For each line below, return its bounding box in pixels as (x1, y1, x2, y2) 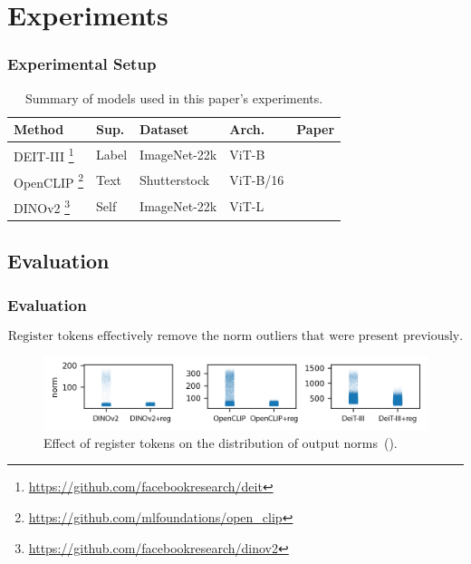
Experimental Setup (7, 53, 157, 75)
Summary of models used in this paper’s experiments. (24, 88, 323, 107)
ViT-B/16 (229, 170, 284, 190)
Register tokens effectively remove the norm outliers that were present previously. (7, 329, 464, 343)
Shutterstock (139, 170, 210, 190)
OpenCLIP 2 (14, 170, 84, 191)
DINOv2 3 (14, 196, 71, 217)
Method (14, 120, 64, 139)
